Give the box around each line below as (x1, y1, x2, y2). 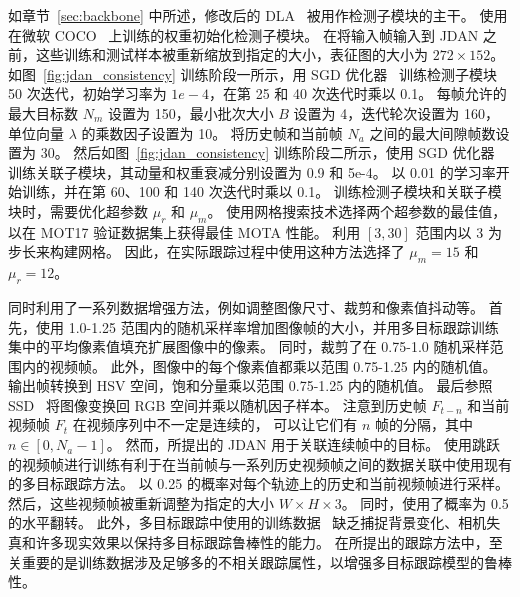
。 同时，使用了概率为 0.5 (341, 492, 509, 513)
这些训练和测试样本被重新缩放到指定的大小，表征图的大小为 (35, 44, 428, 65)
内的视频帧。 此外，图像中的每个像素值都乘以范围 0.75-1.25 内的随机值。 (21, 355, 497, 376)
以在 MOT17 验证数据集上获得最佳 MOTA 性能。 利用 (8, 221, 361, 242)
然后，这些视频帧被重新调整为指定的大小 (8, 492, 274, 513)
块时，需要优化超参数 (8, 200, 148, 221)
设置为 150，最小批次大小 (107, 102, 274, 123)
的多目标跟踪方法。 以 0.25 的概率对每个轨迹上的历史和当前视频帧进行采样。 (8, 473, 509, 494)
